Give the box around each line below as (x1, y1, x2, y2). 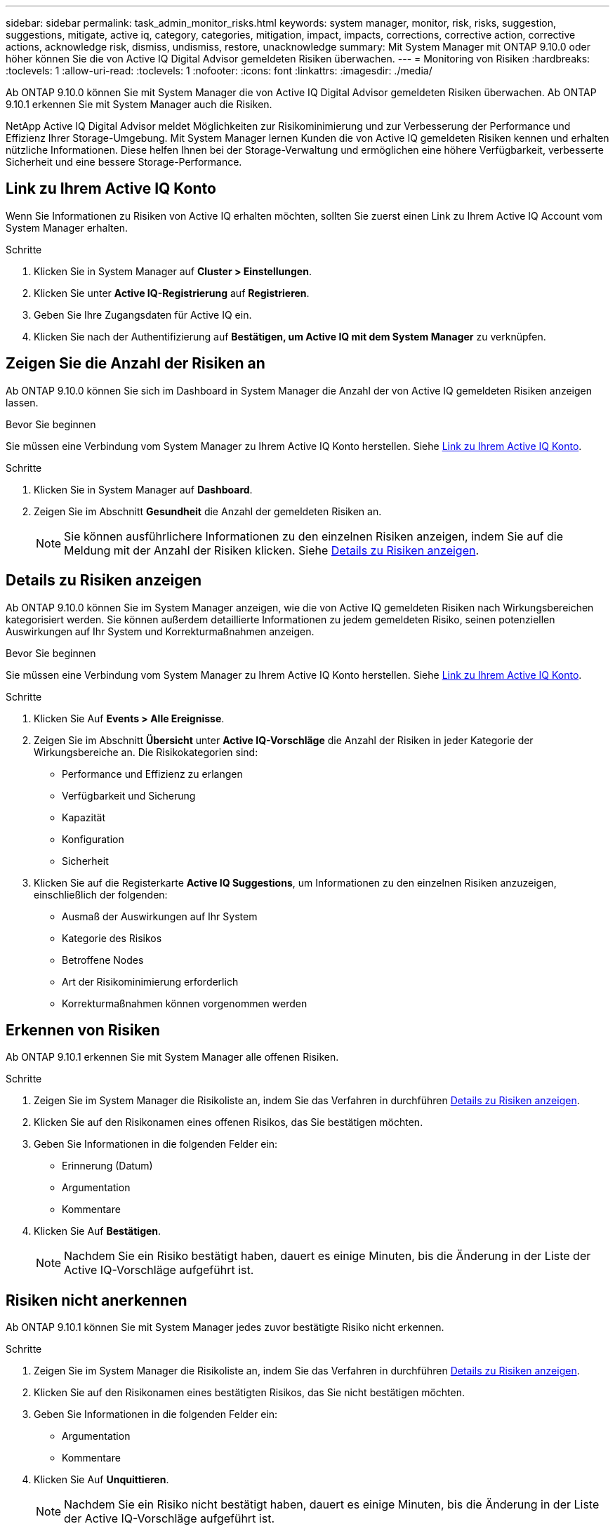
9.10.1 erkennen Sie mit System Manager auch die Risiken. (6, 98, 272, 110)
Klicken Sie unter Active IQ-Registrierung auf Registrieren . (34, 286, 310, 299)
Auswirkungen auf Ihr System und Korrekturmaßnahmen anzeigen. (6, 625, 315, 637)
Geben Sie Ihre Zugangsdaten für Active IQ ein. (34, 308, 252, 321)
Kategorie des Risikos (62, 932, 162, 944)
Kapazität (62, 811, 106, 823)
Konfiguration (62, 833, 124, 845)
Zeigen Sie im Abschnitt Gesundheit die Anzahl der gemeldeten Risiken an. (34, 505, 382, 517)
